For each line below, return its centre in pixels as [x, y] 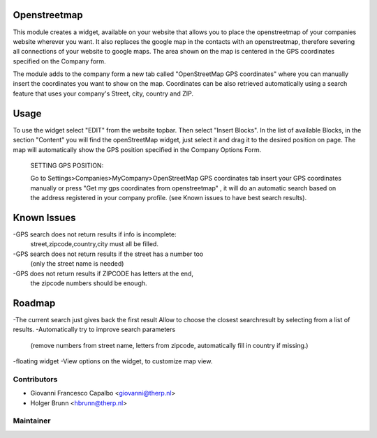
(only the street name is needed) [77, 264]
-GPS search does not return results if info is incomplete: [95, 234]
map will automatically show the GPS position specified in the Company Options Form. [137, 149]
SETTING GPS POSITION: [67, 165]
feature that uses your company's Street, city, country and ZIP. [103, 93]
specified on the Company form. [59, 61]
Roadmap [34, 303]
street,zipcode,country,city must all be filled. [94, 244]
